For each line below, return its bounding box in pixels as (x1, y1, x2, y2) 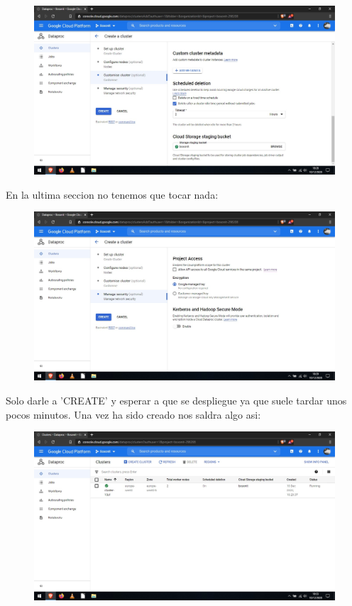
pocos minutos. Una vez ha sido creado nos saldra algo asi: (6, 407, 261, 422)
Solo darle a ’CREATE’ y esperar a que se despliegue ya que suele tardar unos (6, 392, 347, 407)
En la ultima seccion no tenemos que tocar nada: (6, 187, 219, 202)
